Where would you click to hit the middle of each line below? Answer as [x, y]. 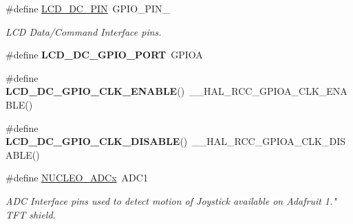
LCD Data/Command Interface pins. [84, 31]
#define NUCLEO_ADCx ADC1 [77, 178]
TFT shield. [31, 214]
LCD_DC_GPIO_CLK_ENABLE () [95, 91]
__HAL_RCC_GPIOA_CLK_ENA [268, 91]
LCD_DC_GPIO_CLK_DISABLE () [97, 141]
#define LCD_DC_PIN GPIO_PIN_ [88, 8]
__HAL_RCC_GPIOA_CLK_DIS [269, 141]
